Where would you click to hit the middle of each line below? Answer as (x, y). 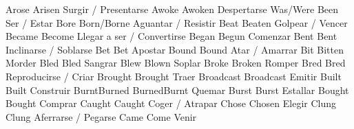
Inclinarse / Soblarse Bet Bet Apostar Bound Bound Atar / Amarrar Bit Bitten (175, 49)
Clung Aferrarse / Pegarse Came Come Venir (101, 116)
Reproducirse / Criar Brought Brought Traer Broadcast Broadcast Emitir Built (174, 76)
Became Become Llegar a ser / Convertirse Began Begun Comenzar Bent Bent (171, 36)
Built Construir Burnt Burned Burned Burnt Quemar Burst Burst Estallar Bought (177, 90)
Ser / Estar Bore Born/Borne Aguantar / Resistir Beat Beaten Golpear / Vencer (177, 22)
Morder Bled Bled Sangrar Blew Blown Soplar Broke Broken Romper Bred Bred (176, 63)
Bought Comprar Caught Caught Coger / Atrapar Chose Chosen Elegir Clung (171, 103)
